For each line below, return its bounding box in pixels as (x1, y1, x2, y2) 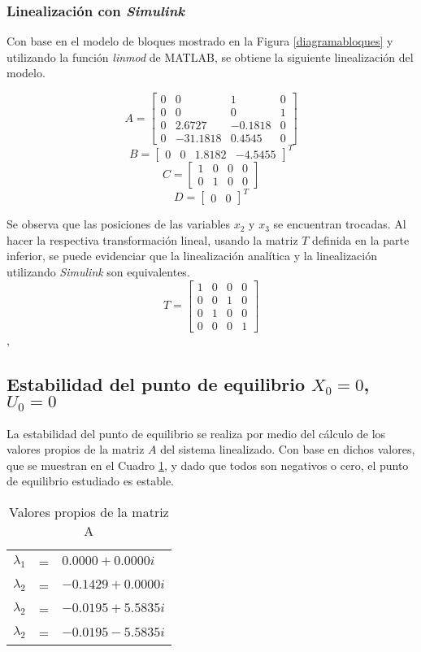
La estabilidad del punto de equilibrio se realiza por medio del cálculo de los (7, 424, 386, 441)
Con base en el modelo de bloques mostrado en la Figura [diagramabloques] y (7, 33, 393, 50)
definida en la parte (312, 231, 410, 248)
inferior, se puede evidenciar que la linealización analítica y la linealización (7, 247, 377, 264)
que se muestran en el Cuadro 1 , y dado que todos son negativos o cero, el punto (7, 456, 409, 473)
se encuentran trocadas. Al (273, 215, 406, 233)
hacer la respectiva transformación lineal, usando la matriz (7, 231, 298, 248)
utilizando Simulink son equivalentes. (7, 263, 190, 280)
